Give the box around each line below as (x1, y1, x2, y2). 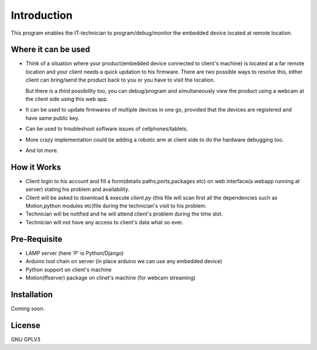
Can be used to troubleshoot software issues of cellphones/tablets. (25, 125, 188, 132)
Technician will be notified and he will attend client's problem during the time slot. (25, 210, 223, 217)
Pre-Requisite (11, 234, 63, 244)
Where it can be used (11, 45, 90, 55)
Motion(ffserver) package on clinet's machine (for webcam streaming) (25, 274, 196, 281)
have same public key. (25, 115, 79, 122)
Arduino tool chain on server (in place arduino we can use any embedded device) (25, 258, 222, 265)
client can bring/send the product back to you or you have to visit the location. (25, 76, 215, 83)
